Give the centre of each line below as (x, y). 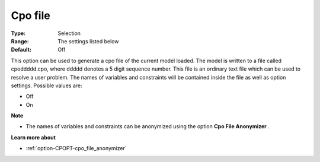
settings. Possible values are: (47, 85)
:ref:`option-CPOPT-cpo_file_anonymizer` (76, 148)
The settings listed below (88, 41)
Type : (18, 33)
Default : (21, 50)
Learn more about (33, 137)
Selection (69, 33)
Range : (20, 41)
